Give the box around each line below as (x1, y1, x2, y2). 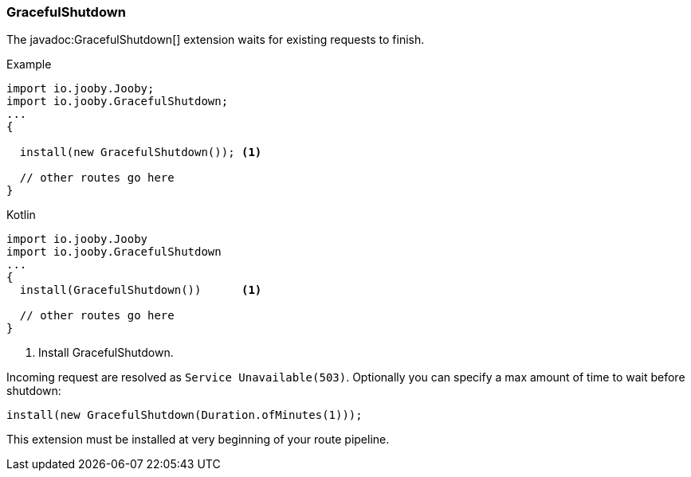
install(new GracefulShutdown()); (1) (19, 146, 262, 159)
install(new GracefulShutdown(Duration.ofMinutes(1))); (6, 409, 363, 422)
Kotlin (6, 208, 36, 222)
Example (6, 57, 52, 72)
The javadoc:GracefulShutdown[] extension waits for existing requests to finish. (6, 33, 425, 47)
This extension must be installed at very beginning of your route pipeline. (6, 432, 390, 447)
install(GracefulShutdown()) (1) (19, 283, 262, 297)
